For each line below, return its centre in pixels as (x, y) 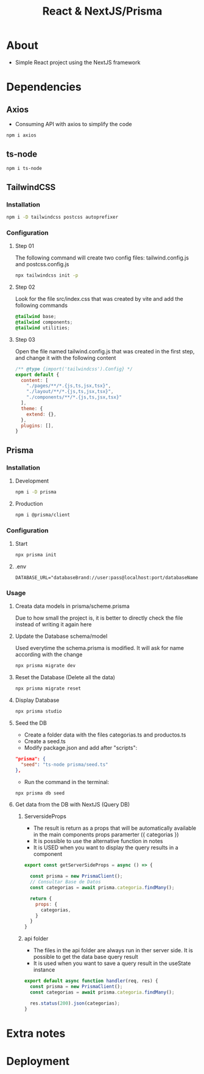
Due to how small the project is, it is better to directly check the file (99, 618)
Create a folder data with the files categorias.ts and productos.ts (105, 735)
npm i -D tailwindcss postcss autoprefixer (62, 217)
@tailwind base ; (36, 317)
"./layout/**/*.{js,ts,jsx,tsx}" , (70, 392)
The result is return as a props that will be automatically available (115, 828)
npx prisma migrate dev (45, 666)
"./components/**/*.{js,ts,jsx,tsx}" (74, 397)
